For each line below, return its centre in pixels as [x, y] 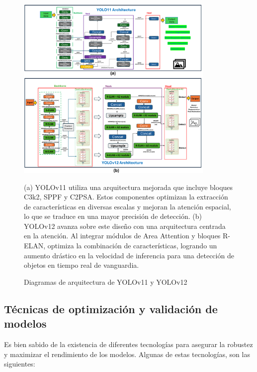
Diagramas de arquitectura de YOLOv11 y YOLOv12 [106, 281]
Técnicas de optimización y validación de [111, 308]
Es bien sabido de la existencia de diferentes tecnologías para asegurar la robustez [128, 344]
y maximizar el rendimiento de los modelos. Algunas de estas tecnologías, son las [127, 354]
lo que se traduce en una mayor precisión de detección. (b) [113, 216]
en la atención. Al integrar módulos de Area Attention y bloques [122, 236]
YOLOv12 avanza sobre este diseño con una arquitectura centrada [125, 226]
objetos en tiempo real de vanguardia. [82, 265]
